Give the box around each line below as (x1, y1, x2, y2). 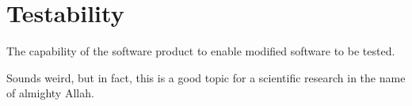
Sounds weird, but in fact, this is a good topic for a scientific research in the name (6, 69, 406, 85)
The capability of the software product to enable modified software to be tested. (6, 43, 395, 59)
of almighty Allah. (6, 85, 94, 101)
